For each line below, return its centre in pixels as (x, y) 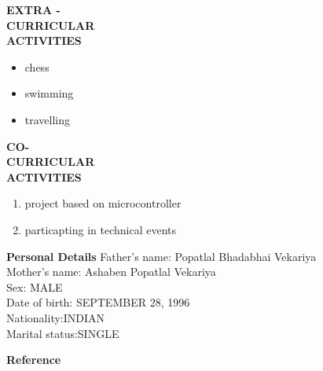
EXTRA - (33, 9)
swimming (49, 93)
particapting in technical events (101, 229)
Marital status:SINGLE (63, 333)
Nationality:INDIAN (56, 317)
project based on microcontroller (103, 203)
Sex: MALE (35, 287)
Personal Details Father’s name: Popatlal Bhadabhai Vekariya (161, 256)
